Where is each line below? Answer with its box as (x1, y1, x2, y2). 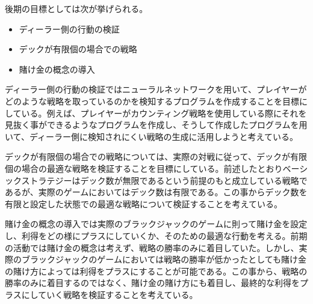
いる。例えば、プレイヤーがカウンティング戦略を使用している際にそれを (21, 106, 307, 119)
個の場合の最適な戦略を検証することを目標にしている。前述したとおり (5, 162, 283, 174)
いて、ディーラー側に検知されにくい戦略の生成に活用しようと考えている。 (5, 130, 298, 142)
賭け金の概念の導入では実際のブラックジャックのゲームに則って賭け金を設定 (5, 217, 308, 230)
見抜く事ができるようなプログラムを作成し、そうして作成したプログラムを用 (5, 118, 308, 131)
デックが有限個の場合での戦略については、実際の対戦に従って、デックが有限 (5, 150, 307, 163)
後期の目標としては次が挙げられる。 (5, 2, 148, 14)
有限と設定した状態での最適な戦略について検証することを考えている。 (5, 197, 282, 210)
